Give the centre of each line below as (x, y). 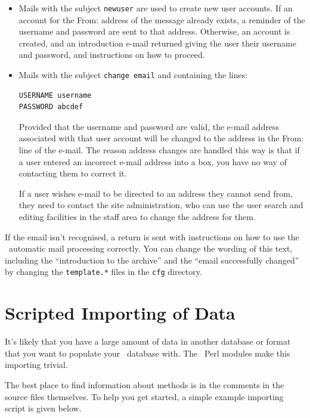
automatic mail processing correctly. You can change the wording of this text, (151, 248)
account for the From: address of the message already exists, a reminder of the (162, 19)
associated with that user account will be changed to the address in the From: (161, 138)
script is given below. (43, 408)
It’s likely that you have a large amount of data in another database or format (148, 341)
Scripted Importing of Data (120, 313)
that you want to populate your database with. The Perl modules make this (148, 353)
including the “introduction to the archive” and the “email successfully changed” (152, 260)
